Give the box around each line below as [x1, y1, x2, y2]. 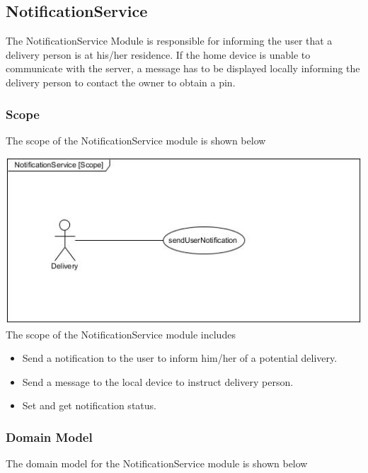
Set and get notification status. [22, 398, 156, 413]
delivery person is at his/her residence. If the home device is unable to [6, 47, 311, 62]
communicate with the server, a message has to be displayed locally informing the [6, 61, 360, 76]
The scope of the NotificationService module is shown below [6, 132, 266, 147]
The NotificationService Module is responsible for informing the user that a [6, 33, 333, 48]
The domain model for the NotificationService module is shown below [6, 456, 308, 471]
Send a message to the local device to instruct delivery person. [22, 374, 294, 389]
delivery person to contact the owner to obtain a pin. [6, 74, 236, 89]
